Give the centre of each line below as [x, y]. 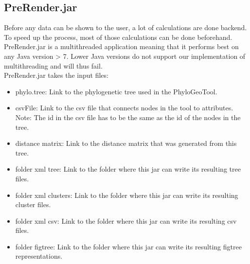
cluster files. [33, 204]
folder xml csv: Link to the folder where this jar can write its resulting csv [126, 220]
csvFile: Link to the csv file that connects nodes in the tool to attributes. [124, 108]
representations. [39, 256]
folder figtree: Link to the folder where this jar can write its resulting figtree [128, 246]
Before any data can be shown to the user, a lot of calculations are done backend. [125, 27]
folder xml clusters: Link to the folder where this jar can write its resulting [127, 195]
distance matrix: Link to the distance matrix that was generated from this [126, 143]
